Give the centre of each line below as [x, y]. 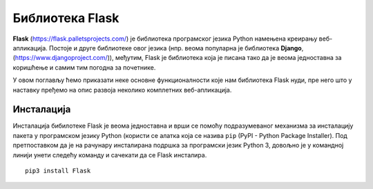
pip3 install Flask [58, 170]
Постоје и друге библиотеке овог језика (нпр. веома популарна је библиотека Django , [176, 48]
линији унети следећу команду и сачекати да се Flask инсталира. [110, 155]
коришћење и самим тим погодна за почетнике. [84, 67]
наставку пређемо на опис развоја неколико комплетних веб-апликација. [122, 90]
